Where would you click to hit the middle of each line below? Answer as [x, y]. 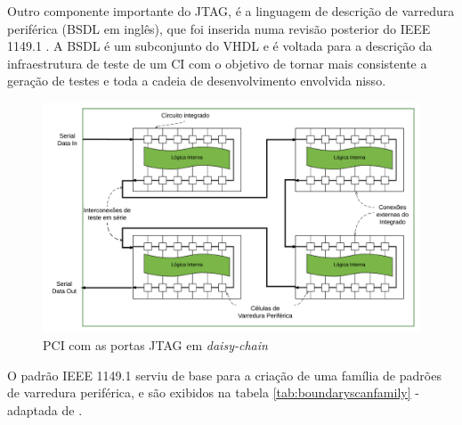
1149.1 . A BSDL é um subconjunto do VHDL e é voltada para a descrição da [220, 46]
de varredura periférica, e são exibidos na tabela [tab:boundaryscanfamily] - [213, 392]
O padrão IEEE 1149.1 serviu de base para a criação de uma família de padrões [224, 375]
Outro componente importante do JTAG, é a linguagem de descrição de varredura [231, 11]
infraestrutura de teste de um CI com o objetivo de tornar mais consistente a [217, 63]
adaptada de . [45, 409]
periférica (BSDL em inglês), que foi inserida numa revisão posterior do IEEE [219, 28]
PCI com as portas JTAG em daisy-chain [155, 344]
